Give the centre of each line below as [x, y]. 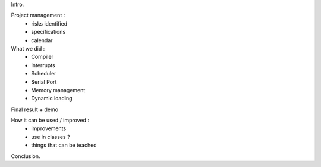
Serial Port [44, 82]
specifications [48, 32]
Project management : [38, 15]
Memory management [58, 90]
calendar [42, 40]
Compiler [42, 57]
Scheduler [44, 74]
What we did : [28, 48]
